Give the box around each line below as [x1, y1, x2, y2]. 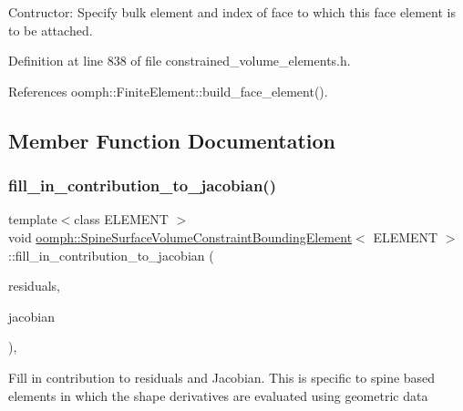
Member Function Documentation [8, 126, 336, 154]
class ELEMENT [74, 210, 169, 229]
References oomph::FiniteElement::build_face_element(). [8, 81, 328, 100]
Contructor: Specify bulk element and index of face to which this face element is [8, 3, 456, 21]
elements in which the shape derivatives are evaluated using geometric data [8, 385, 428, 405]
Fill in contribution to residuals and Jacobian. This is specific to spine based [8, 367, 436, 386]
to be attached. [8, 20, 93, 39]
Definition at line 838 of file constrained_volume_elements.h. [8, 51, 351, 70]
